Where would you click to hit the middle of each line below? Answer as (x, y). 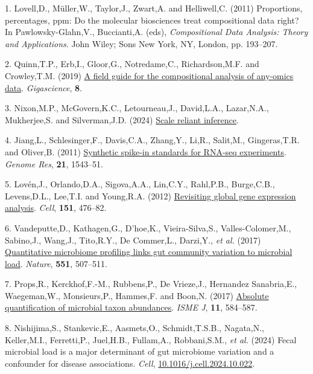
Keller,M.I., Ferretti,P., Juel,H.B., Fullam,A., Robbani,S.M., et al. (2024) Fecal (151, 339)
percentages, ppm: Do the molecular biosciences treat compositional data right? (152, 20)
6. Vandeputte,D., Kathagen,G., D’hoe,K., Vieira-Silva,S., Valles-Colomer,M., (148, 227)
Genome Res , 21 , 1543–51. (54, 163)
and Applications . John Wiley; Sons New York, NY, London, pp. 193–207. (141, 43)
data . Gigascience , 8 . (43, 87)
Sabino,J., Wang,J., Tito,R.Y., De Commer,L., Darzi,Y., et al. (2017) (133, 240)
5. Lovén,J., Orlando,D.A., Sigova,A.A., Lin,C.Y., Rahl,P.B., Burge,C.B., (140, 184)
